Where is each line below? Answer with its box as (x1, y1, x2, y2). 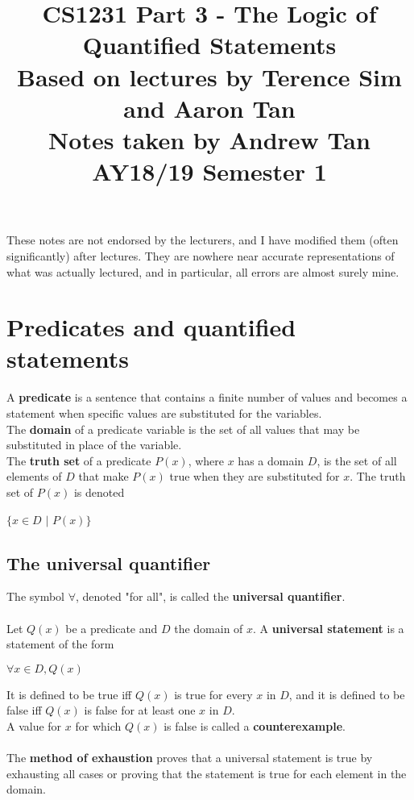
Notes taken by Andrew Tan (48, 123, 371, 156)
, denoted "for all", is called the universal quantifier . (76, 588, 346, 605)
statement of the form (6, 635, 114, 652)
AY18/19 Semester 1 (92, 155, 327, 188)
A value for (6, 717, 62, 734)
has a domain (238, 452, 304, 469)
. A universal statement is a (253, 619, 404, 636)
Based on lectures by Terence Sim (17, 60, 402, 93)
